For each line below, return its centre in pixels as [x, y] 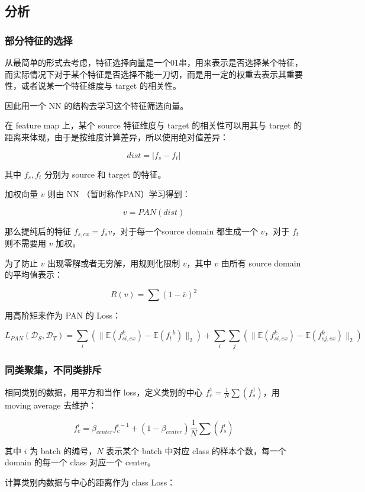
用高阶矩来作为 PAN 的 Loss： [63, 315]
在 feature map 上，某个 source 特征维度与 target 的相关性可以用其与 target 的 [154, 125]
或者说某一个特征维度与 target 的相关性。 [101, 86]
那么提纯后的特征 [38, 231]
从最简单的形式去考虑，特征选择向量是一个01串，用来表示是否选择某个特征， [154, 62]
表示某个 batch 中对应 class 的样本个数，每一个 [196, 450]
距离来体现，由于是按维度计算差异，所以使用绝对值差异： [117, 136]
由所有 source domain [261, 263]
